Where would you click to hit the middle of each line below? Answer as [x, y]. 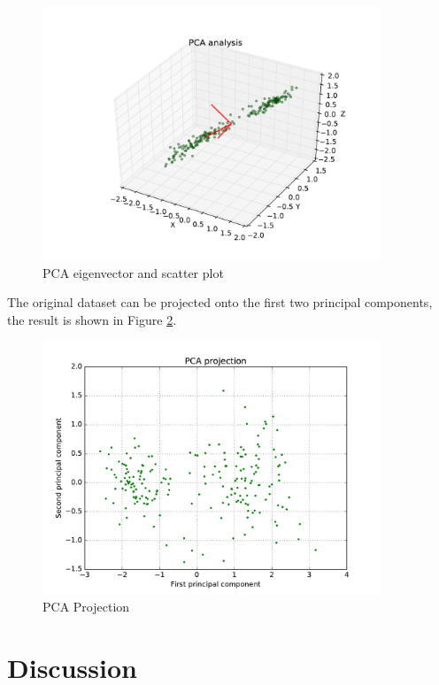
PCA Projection [86, 607]
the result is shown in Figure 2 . [92, 319]
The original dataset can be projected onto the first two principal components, [220, 302]
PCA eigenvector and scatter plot [133, 272]
